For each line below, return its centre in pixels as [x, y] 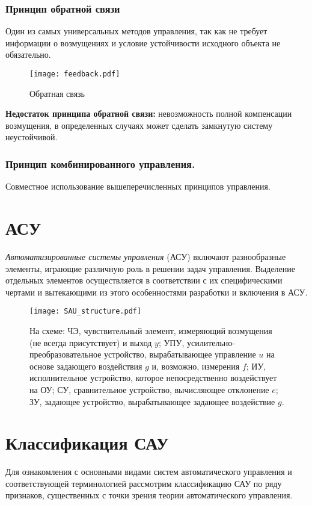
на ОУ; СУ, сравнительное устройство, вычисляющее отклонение [149, 389]
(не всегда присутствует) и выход [91, 342]
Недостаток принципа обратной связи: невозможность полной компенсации [149, 113]
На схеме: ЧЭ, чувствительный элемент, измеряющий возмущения [151, 330]
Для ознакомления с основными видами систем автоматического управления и [149, 472]
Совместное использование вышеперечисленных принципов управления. [138, 186]
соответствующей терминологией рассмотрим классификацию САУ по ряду [144, 483]
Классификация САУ [87, 443]
